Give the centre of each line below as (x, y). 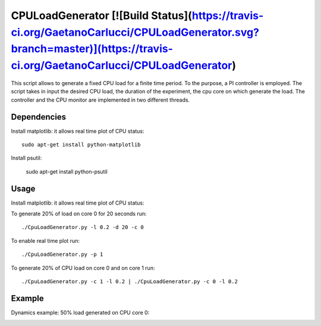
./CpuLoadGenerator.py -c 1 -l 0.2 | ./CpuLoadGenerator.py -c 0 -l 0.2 (130, 282)
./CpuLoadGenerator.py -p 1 (62, 255)
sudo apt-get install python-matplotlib (81, 145)
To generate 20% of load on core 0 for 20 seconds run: (79, 214)
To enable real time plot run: (45, 240)
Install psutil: (26, 158)
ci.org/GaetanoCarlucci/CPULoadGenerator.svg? (135, 32)
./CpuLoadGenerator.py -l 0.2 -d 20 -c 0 (83, 227)
